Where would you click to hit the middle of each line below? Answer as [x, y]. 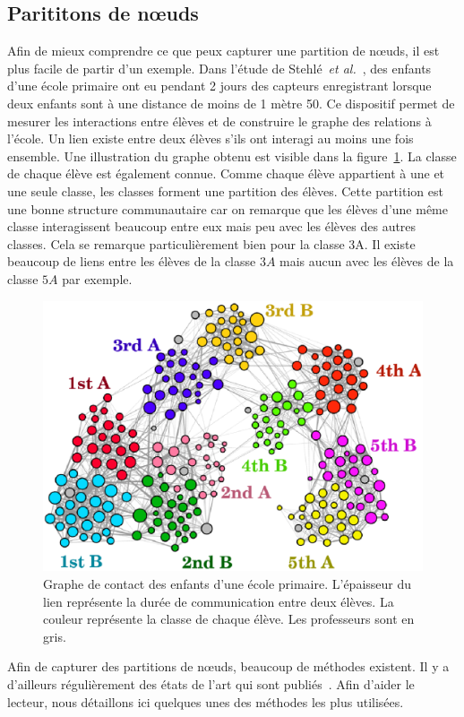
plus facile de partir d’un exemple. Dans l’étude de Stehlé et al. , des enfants [219, 68]
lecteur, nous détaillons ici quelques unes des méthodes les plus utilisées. [206, 701]
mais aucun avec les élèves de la [367, 261]
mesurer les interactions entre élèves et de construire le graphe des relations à [219, 121]
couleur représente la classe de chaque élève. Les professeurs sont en [229, 619]
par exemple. [97, 278]
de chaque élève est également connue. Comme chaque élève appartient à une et [226, 173]
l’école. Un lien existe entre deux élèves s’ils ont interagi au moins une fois [211, 138]
